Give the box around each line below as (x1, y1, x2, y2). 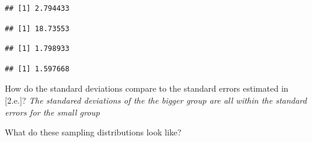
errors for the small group (5, 105, 100, 118)
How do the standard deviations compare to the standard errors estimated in (5, 82, 289, 95)
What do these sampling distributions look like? (5, 126, 182, 138)
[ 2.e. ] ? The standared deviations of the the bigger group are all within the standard (5, 93, 307, 106)
